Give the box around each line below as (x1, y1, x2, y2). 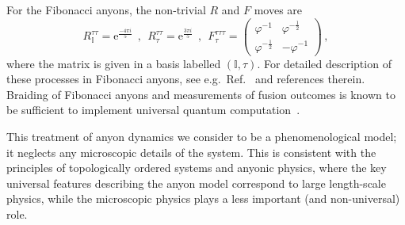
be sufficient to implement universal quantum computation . (6, 101, 300, 118)
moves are (254, 2, 303, 17)
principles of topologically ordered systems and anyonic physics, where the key (6, 159, 387, 176)
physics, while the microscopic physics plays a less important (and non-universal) (6, 190, 400, 207)
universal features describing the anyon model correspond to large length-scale (6, 174, 386, 191)
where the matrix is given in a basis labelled (6, 55, 221, 71)
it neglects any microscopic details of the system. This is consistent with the (6, 143, 376, 160)
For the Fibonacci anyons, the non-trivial (6, 2, 206, 17)
